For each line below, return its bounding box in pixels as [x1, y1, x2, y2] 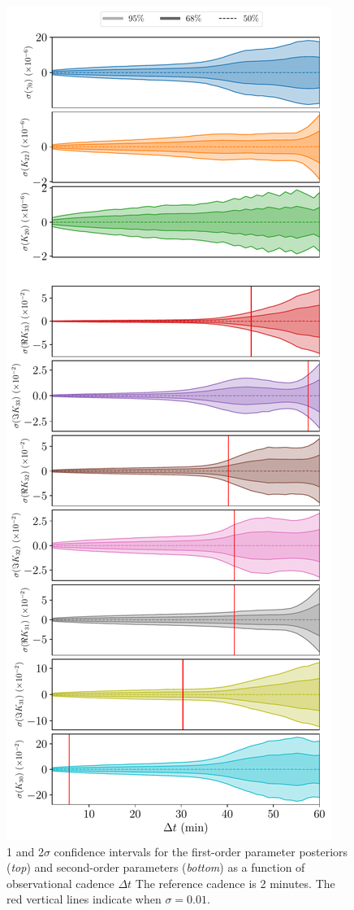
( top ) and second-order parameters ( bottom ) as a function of [6, 859, 305, 876]
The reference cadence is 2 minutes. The [135, 874, 335, 891]
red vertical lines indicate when [6, 890, 162, 908]
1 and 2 [6, 842, 44, 860]
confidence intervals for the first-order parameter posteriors [54, 842, 348, 860]
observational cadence [6, 874, 114, 891]
